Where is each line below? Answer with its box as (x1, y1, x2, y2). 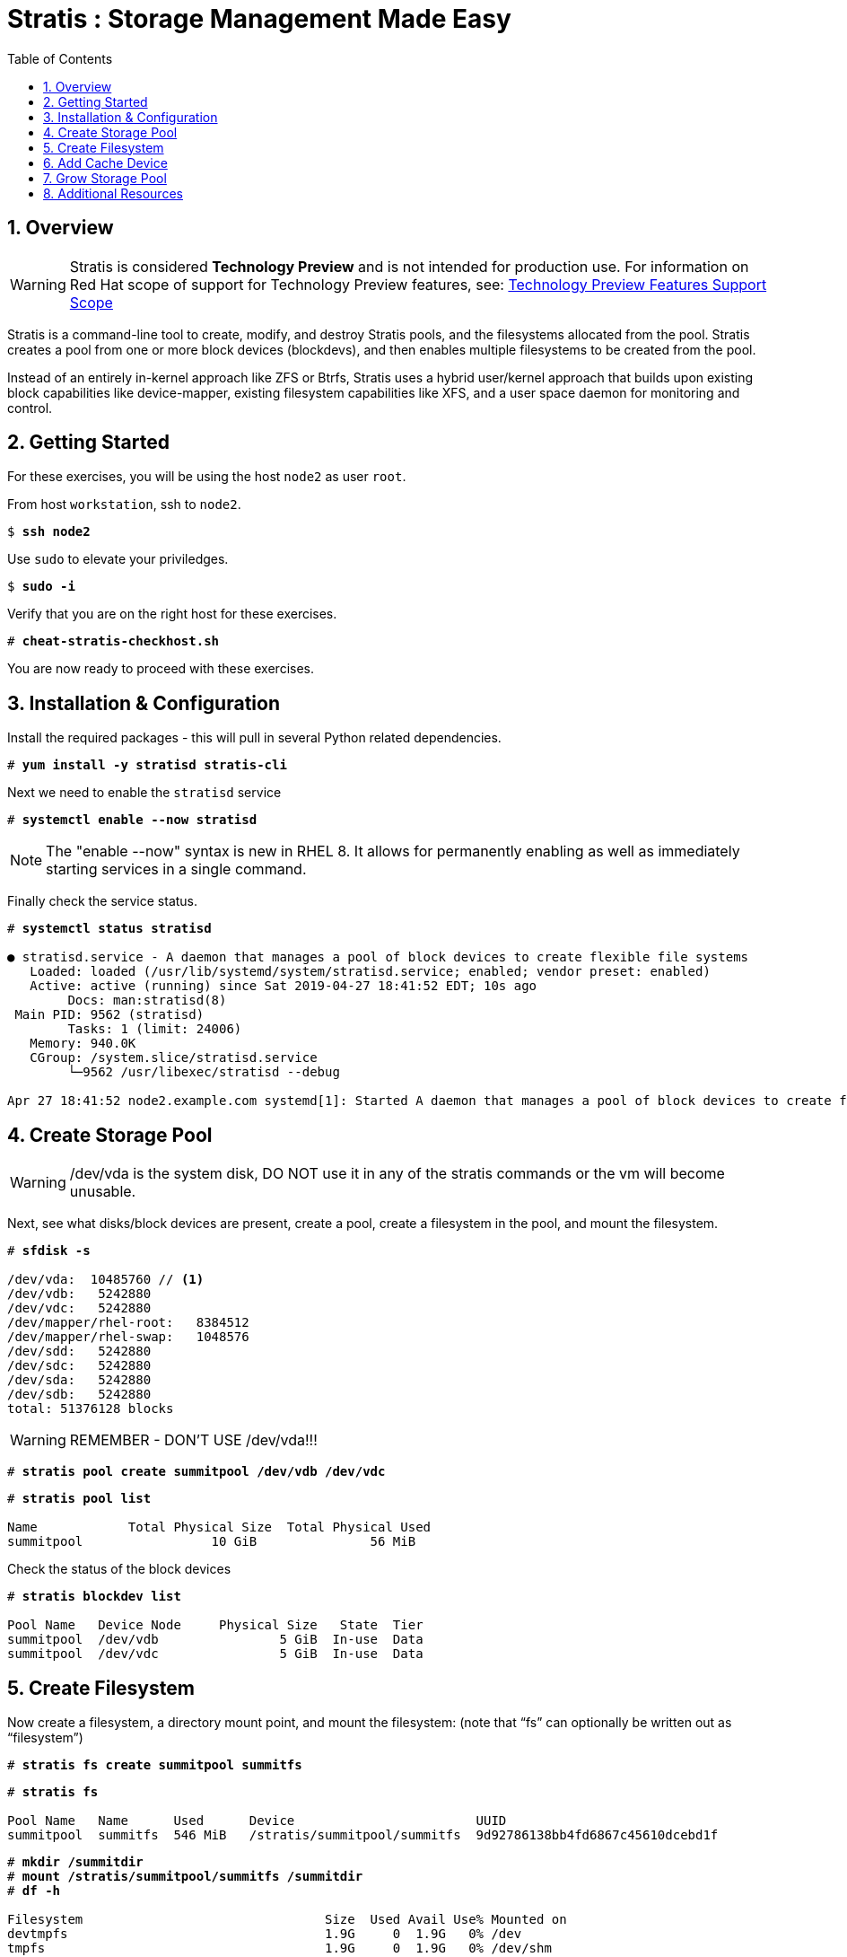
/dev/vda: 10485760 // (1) (7, 1272, 205, 1287)
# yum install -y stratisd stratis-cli (7, 758, 287, 773)
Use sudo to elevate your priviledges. (7, 551, 229, 567)
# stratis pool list (7, 1491, 152, 1506)
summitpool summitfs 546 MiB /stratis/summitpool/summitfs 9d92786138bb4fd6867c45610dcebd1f (7, 1827, 719, 1842)
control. (7, 399, 53, 416)
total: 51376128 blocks (7, 1401, 174, 1417)
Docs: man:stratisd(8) (67, 993, 227, 1008)
